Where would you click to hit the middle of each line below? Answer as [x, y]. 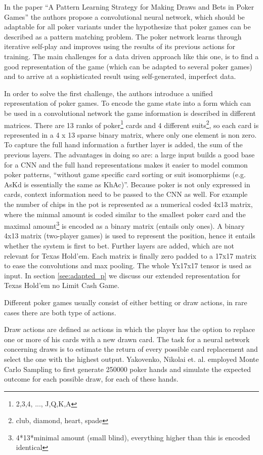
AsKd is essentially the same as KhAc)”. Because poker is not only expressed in [127, 184]
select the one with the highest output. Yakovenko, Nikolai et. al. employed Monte [131, 359]
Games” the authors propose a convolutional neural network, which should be [124, 16]
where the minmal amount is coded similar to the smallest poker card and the [125, 214]
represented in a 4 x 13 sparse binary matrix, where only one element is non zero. [130, 134]
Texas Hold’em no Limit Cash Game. [62, 285]
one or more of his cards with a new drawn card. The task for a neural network [127, 339]
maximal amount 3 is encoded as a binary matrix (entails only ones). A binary [124, 225]
